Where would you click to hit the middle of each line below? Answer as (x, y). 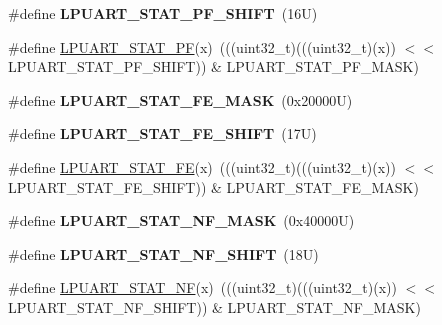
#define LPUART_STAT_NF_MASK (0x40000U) (181, 220)
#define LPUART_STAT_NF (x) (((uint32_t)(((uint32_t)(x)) (202, 287)
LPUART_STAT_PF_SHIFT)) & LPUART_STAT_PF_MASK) (213, 66)
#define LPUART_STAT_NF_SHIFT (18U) (163, 253)
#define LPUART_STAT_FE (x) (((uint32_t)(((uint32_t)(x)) (202, 166)
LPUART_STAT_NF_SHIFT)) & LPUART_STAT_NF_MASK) (214, 306)
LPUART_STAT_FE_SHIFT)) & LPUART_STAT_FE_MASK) (213, 186)
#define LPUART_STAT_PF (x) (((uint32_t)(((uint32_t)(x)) (202, 46)
